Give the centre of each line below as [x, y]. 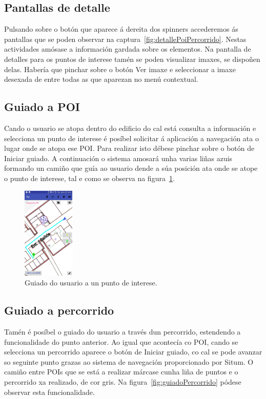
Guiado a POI [42, 107]
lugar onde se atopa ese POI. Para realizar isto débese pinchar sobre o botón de [129, 148]
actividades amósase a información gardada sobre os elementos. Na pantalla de [128, 49]
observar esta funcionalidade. [49, 392]
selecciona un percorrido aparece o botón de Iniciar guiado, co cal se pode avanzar [133, 352]
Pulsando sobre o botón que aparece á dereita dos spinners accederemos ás [121, 29]
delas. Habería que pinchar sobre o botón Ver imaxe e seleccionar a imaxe [120, 69]
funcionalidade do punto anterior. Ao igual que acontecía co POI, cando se [121, 341]
